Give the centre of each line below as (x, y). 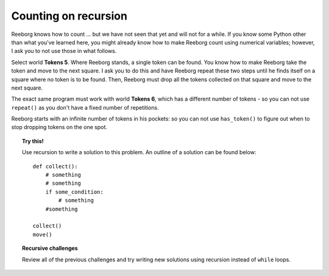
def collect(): (55, 166)
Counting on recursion (69, 16)
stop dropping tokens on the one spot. (59, 127)
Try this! (33, 141)
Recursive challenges (50, 248)
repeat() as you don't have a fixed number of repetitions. (85, 107)
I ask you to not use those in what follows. (64, 51)
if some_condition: (74, 192)
